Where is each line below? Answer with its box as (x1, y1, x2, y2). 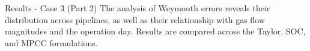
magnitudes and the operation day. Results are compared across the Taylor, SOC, (5, 25, 306, 37)
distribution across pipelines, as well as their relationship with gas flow (5, 13, 265, 26)
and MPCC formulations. (5, 36, 98, 49)
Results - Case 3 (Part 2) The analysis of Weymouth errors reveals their (5, 2, 270, 14)
